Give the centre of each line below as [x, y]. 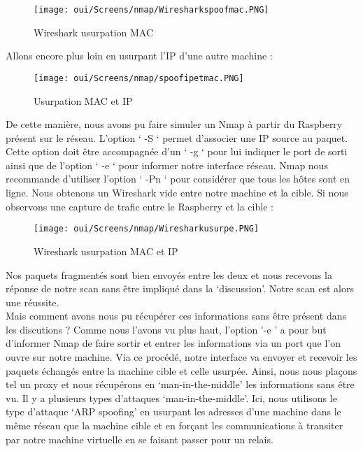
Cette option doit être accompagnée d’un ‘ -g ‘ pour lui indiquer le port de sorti [177, 151]
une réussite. [33, 302]
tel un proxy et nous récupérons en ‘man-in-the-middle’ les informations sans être [180, 384]
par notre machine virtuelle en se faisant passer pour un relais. [140, 439]
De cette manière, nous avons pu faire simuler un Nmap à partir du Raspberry [174, 124]
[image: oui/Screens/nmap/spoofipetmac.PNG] [139, 78]
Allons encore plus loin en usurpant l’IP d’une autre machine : [139, 56]
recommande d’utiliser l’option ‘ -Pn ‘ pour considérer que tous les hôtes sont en [178, 179]
